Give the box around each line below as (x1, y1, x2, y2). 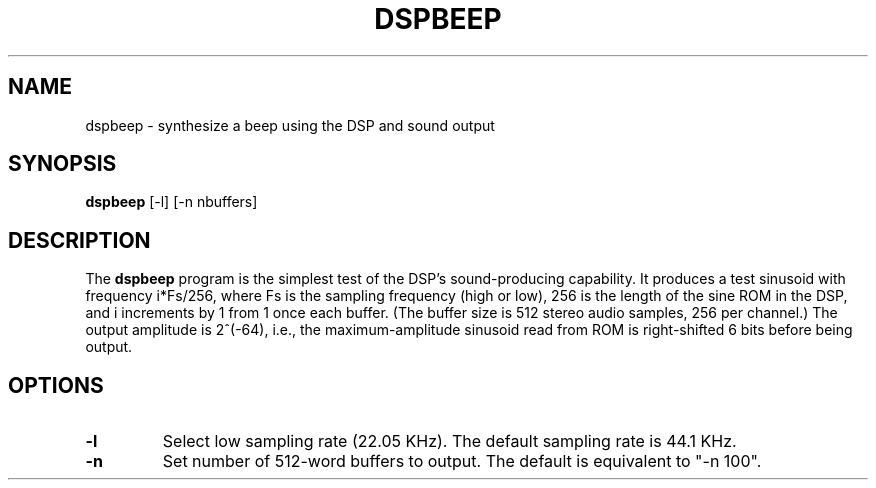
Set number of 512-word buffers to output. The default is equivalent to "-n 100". (162, 451, 762, 472)
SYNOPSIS (8, 151, 117, 177)
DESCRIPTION (8, 227, 151, 253)
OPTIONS (8, 372, 104, 398)
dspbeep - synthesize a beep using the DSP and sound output (85, 116, 495, 134)
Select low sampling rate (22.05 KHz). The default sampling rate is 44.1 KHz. (162, 431, 737, 452)
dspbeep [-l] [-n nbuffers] (85, 193, 258, 211)
